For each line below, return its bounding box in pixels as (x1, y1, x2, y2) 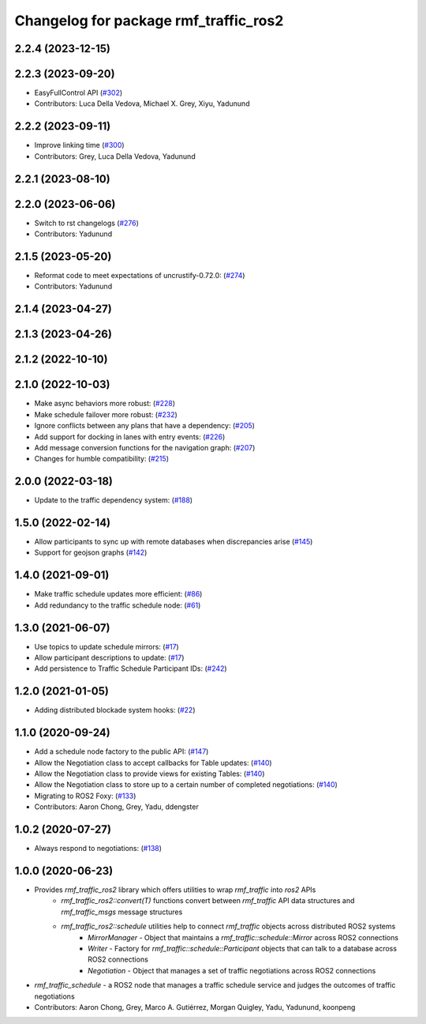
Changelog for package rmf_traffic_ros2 (14, 12, 284, 29)
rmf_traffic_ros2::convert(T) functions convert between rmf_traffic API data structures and (61, 896, 355, 905)
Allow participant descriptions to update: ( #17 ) (34, 653, 185, 663)
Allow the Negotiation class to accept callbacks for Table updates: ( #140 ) (34, 758, 272, 767)
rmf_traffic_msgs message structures (61, 907, 183, 917)
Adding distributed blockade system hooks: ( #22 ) (34, 706, 196, 715)
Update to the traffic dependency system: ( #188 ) (34, 495, 193, 505)
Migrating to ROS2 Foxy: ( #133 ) (34, 791, 136, 800)
